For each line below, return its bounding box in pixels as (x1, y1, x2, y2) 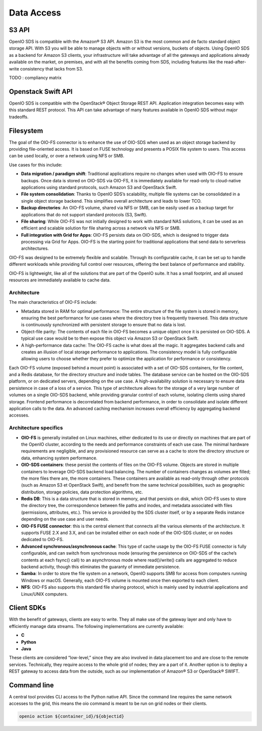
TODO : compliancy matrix (9, 75, 62, 81)
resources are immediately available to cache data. (9, 277, 111, 283)
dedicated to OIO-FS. (21, 537, 64, 542)
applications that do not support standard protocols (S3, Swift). (21, 211, 147, 217)
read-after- (224, 59, 246, 65)
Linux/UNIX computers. (21, 591, 68, 597)
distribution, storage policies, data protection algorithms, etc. (21, 489, 143, 495)
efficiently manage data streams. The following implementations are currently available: (9, 623, 184, 629)
